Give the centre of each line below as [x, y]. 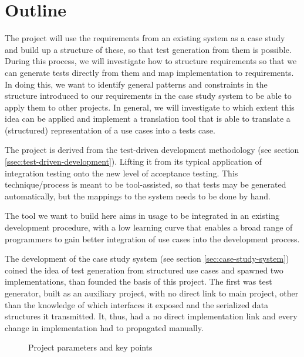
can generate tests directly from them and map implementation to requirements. [149, 72]
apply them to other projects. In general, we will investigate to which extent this [150, 107]
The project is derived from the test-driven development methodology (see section [152, 150]
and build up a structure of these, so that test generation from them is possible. [148, 49]
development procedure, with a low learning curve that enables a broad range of [149, 227]
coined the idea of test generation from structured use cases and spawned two [144, 270]
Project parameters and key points [90, 347]
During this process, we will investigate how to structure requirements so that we [151, 61]
